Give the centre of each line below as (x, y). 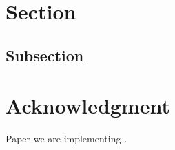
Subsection (45, 55)
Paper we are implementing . (66, 139)
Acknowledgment (88, 106)
